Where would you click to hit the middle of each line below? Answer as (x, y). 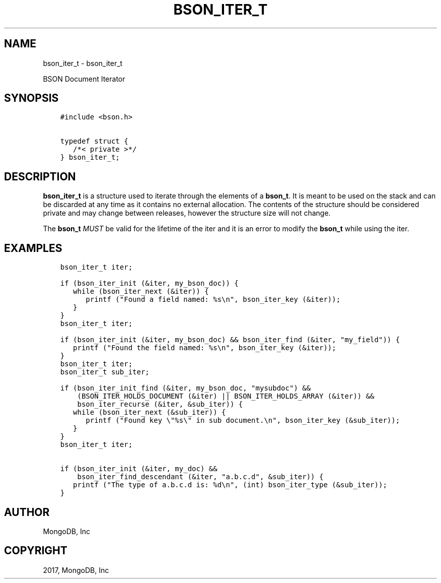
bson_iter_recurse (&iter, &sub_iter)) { (160, 404)
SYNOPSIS (31, 98)
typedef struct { (94, 141)
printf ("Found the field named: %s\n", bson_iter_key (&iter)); (205, 348)
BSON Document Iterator (84, 79)
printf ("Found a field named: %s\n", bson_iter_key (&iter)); (213, 300)
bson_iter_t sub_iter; (105, 372)
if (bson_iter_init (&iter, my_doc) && (139, 469)
